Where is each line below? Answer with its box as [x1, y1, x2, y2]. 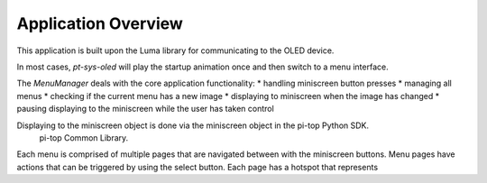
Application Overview [16, 14, 184, 33]
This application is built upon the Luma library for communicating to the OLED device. [16, 45, 335, 56]
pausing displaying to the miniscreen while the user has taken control [16, 104, 274, 114]
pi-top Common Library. [39, 132, 129, 143]
